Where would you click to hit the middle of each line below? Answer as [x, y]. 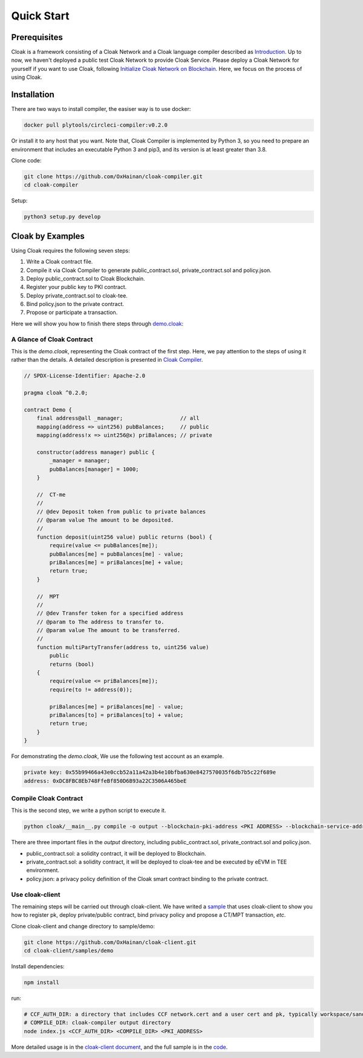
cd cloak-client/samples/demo [69, 951]
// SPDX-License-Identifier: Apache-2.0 [84, 376]
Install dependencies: [38, 967]
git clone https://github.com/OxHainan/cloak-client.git [110, 942]
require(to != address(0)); [91, 690]
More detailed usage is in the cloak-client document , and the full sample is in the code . [119, 1047]
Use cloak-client [36, 894]
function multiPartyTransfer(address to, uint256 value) [123, 647]
